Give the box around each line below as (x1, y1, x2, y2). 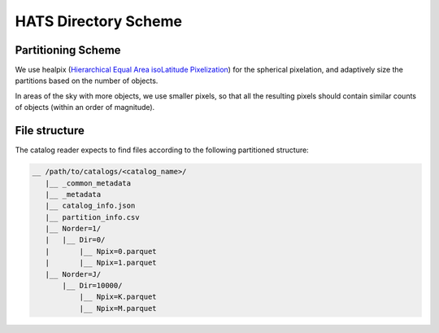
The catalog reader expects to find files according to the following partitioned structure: (15, 145, 309, 155)
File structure (15, 124, 85, 138)
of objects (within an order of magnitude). (15, 103, 155, 112)
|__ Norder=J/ (45, 269, 102, 278)
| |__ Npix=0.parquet (45, 247, 158, 256)
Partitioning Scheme (15, 43, 121, 57)
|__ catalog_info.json (45, 201, 136, 211)
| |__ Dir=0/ (45, 235, 106, 244)
